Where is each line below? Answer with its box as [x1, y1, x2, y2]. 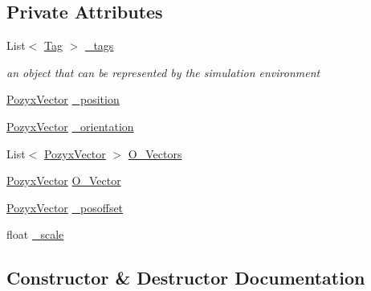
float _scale [6, 226, 64, 243]
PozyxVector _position [6, 91, 120, 108]
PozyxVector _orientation [6, 117, 134, 134]
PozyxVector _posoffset [6, 199, 124, 215]
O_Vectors [128, 145, 182, 162]
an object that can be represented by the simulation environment [6, 64, 320, 80]
